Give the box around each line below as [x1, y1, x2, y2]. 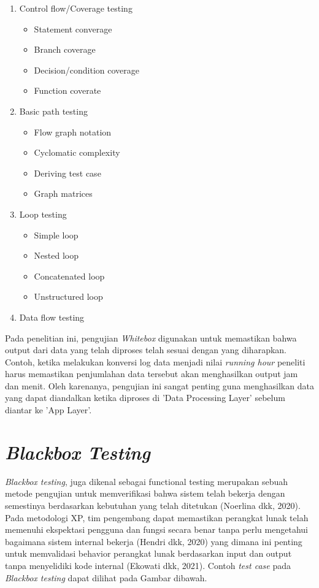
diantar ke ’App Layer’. [5, 403, 92, 416]
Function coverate [34, 84, 101, 97]
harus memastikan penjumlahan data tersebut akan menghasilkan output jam [5, 367, 298, 380]
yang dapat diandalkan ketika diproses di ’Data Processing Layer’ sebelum [5, 391, 285, 404]
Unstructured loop [34, 290, 103, 303]
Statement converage [34, 22, 112, 35]
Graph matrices [34, 187, 93, 200]
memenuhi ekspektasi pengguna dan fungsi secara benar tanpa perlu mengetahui [5, 523, 308, 536]
